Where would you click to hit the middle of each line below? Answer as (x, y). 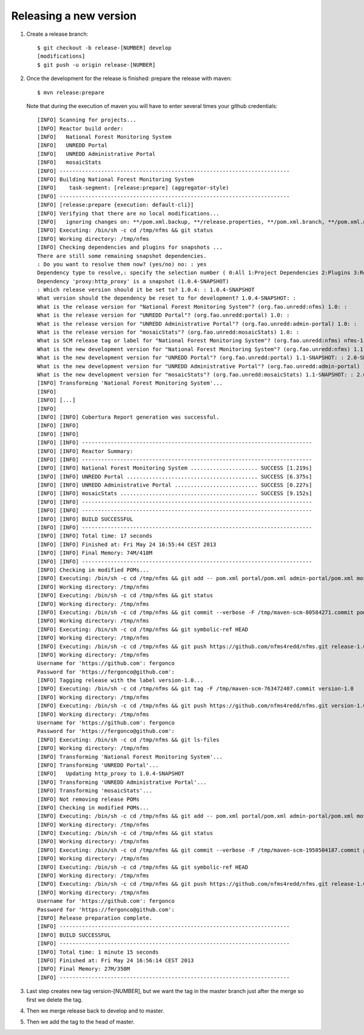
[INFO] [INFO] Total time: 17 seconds (95, 536)
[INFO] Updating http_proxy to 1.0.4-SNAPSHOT (111, 774)
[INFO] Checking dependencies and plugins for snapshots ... (130, 248)
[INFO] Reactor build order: (80, 128)
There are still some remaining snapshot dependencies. (122, 256)
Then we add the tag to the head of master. (80, 1022)
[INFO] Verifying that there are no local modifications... (128, 213)
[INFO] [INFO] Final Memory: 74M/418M (95, 553)
